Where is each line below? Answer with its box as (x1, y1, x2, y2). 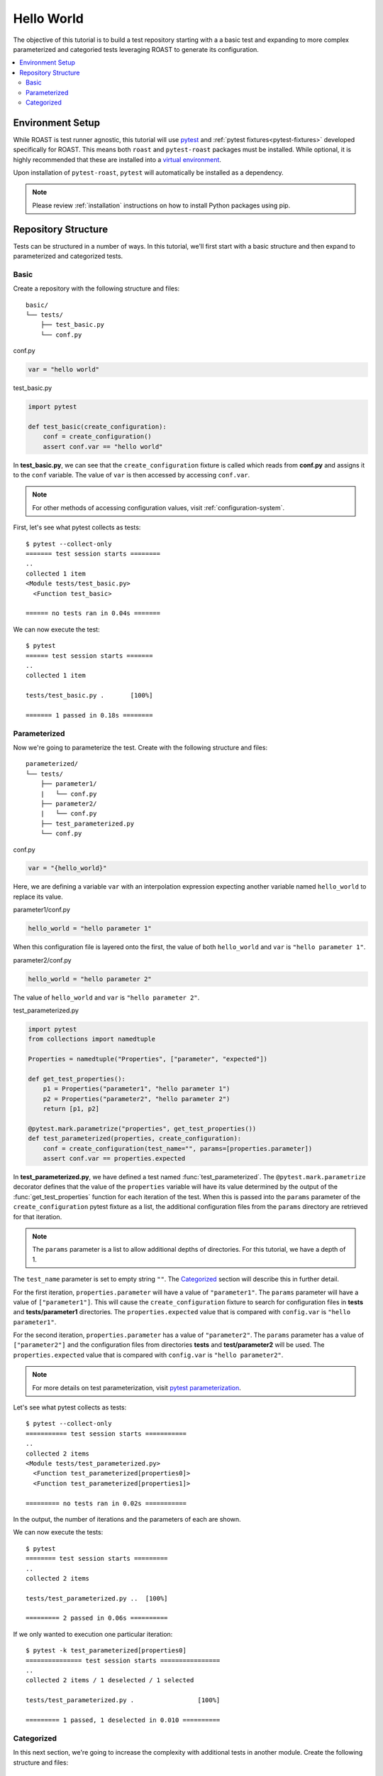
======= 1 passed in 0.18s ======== (26, 711, 153, 719)
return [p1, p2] (43, 1105, 99, 1113)
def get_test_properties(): (28, 1075, 126, 1083)
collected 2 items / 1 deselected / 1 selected (26, 1677, 194, 1684)
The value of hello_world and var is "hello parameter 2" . (13, 993, 200, 1002)
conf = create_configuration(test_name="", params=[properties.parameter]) (43, 1144, 313, 1152)
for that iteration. (13, 1212, 62, 1221)
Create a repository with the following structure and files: (13, 284, 180, 293)
